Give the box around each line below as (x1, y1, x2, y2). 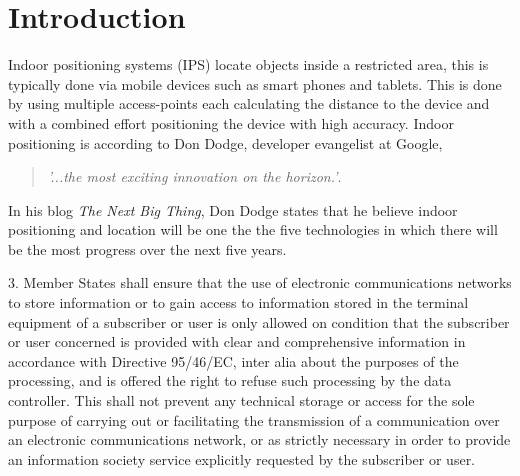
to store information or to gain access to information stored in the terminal (8, 292, 469, 313)
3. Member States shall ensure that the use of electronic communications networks (8, 272, 512, 293)
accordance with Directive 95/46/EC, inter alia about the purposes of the (8, 350, 459, 371)
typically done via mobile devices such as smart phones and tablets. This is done (8, 73, 502, 94)
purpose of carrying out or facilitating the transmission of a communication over (8, 409, 500, 430)
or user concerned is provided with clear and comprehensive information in (8, 331, 466, 352)
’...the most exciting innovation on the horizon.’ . (47, 166, 342, 187)
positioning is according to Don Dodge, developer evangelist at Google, (8, 132, 443, 153)
